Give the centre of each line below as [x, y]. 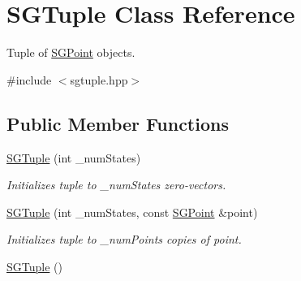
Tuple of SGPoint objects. [71, 52]
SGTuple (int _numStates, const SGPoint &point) [132, 212]
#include [29, 79]
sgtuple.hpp [99, 79]
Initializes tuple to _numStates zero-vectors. [116, 185]
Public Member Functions [118, 123]
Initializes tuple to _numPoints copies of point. [124, 239]
